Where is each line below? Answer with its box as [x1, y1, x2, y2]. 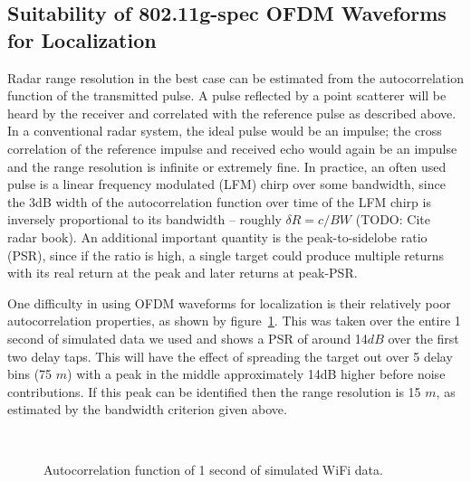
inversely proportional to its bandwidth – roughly [7, 210, 282, 229]
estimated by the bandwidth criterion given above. [7, 400, 287, 419]
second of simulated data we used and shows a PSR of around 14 [7, 328, 368, 347]
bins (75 [7, 364, 53, 383]
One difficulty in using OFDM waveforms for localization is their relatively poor [7, 293, 451, 312]
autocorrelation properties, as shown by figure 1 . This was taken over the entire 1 [7, 311, 461, 330]
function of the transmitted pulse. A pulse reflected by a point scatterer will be [7, 86, 447, 105]
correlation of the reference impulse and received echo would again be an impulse [7, 138, 457, 157]
